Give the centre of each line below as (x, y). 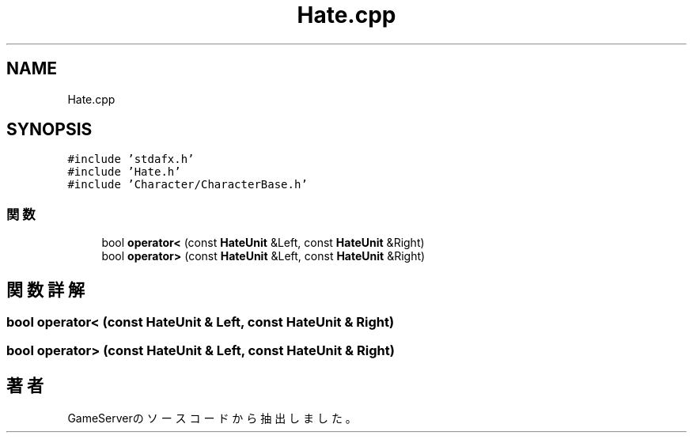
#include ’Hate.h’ (124, 172)
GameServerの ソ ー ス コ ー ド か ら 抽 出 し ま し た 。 (212, 418)
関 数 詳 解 (45, 290)
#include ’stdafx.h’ (131, 159)
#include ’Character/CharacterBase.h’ (187, 185)
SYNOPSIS (49, 130)
